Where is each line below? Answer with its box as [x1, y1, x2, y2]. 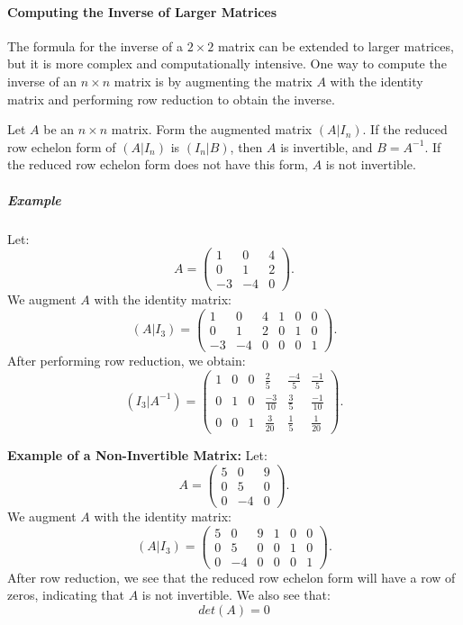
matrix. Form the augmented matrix [111, 120, 313, 139]
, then [230, 137, 263, 156]
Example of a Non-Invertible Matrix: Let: [7, 446, 268, 465]
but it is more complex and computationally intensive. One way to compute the [7, 54, 447, 73]
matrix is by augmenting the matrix [113, 71, 313, 90]
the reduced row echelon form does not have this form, [7, 155, 308, 174]
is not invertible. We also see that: [141, 585, 331, 604]
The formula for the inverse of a [7, 36, 184, 55]
